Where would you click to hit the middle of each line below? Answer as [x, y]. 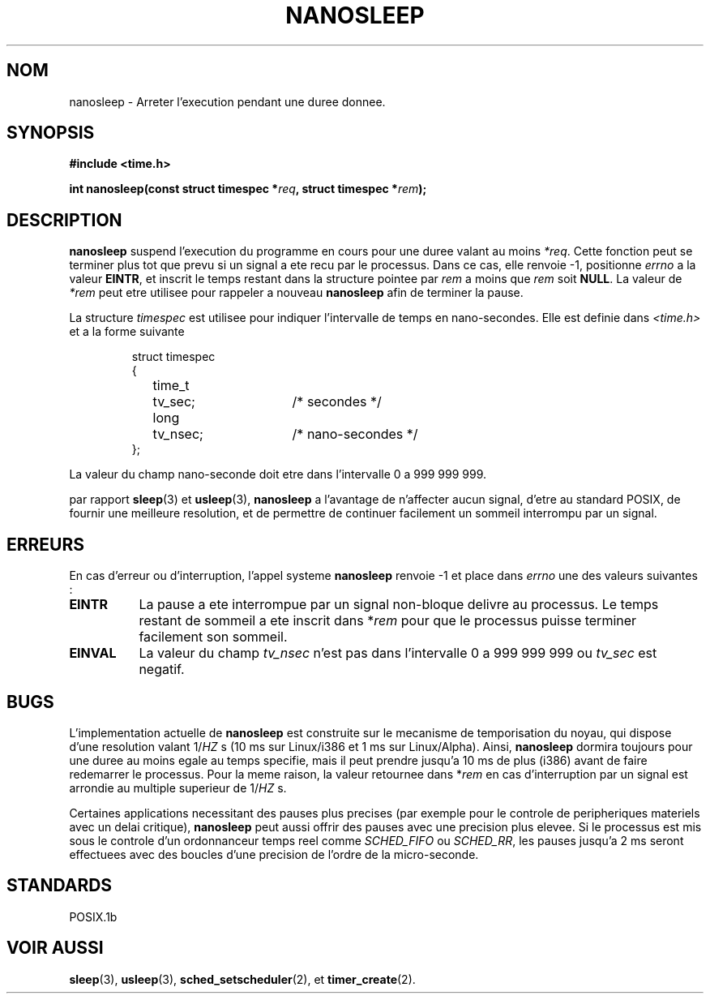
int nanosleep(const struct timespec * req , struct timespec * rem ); [248, 189]
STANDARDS [60, 886]
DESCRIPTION [64, 220]
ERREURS [46, 544]
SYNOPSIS [51, 133]
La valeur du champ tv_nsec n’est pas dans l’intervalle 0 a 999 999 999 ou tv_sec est [398, 653]
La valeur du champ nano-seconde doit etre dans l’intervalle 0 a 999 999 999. [278, 474]
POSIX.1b [93, 916]
